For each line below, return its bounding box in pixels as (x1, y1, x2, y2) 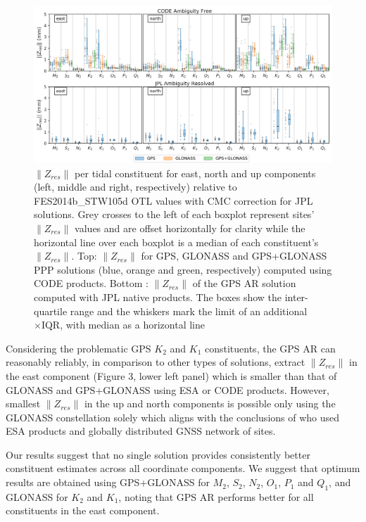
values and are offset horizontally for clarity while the (75, 220, 305, 235)
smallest (6, 396, 41, 411)
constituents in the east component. (6, 503, 160, 518)
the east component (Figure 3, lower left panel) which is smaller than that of (6, 368, 337, 383)
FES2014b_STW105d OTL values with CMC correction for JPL (34, 193, 313, 208)
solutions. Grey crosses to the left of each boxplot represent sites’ (34, 207, 315, 222)
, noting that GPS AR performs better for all (118, 489, 314, 504)
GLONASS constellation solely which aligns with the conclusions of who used (6, 409, 340, 424)
